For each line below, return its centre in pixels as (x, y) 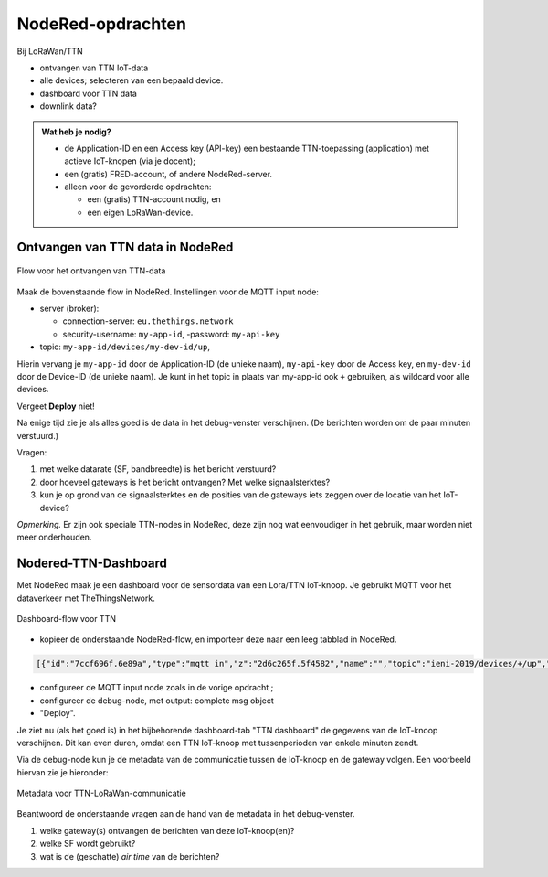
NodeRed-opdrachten (102, 24)
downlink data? (68, 106)
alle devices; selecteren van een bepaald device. (132, 80)
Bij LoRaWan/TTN (50, 51)
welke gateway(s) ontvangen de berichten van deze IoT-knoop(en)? (167, 830)
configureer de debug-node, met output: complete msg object (157, 701)
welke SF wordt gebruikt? (88, 844)
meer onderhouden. (54, 537)
